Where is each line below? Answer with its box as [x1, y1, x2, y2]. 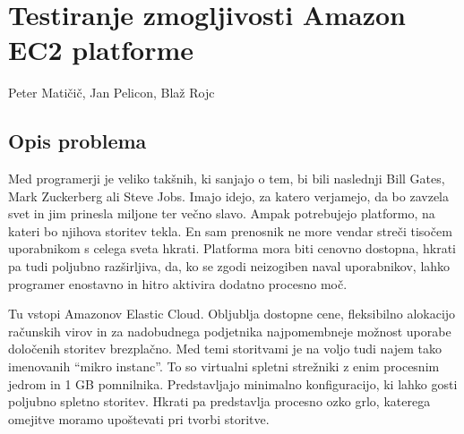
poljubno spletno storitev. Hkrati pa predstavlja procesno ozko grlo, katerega [8, 392, 431, 411]
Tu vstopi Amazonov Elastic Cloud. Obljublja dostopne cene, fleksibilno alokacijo [8, 304, 456, 323]
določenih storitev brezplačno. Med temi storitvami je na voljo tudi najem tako [8, 339, 443, 358]
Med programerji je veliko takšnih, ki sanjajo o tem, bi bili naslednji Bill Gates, [8, 169, 445, 188]
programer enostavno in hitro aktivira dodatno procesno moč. [8, 274, 348, 293]
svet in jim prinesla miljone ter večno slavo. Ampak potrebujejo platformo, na [8, 204, 435, 223]
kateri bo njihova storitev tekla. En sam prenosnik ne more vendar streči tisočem [8, 221, 452, 240]
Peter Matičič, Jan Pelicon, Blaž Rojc [8, 83, 215, 102]
